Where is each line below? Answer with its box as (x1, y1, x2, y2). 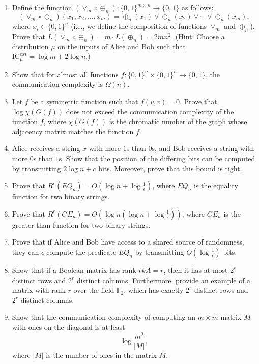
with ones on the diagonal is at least (12, 321, 125, 332)
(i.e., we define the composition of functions (71, 21, 207, 31)
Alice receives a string (12, 143, 80, 154)
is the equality (193, 180, 238, 191)
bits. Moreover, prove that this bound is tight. (98, 163, 242, 173)
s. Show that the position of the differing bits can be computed (59, 153, 255, 163)
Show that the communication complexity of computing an (12, 312, 195, 322)
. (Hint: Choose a (171, 31, 225, 41)
